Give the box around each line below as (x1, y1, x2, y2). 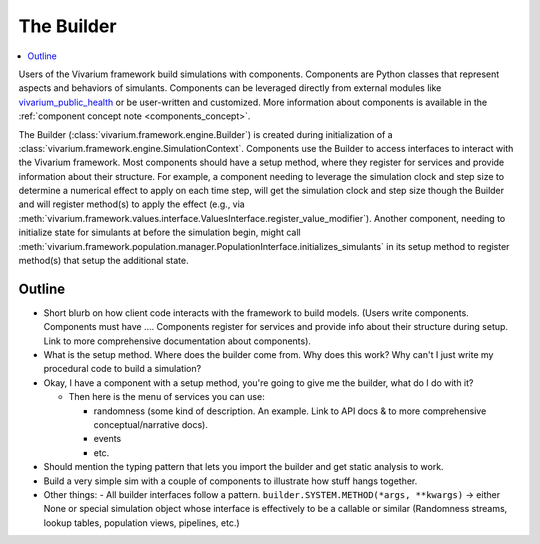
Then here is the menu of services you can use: (68, 391, 265, 403)
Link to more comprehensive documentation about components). (43, 335, 312, 347)
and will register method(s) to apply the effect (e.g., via (18, 198, 245, 210)
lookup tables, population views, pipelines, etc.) (43, 516, 240, 529)
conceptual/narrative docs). (93, 419, 209, 431)
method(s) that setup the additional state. (18, 255, 189, 267)
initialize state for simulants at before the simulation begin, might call (18, 226, 302, 239)
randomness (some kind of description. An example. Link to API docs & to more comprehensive (93, 405, 487, 417)
